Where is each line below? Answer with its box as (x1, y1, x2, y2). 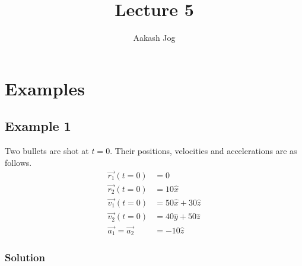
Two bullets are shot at (5, 145, 89, 157)
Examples (5, 76, 85, 100)
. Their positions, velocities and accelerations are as (110, 145, 297, 157)
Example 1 (5, 117, 71, 135)
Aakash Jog (133, 31, 176, 44)
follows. (5, 156, 32, 168)
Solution (5, 249, 45, 264)
